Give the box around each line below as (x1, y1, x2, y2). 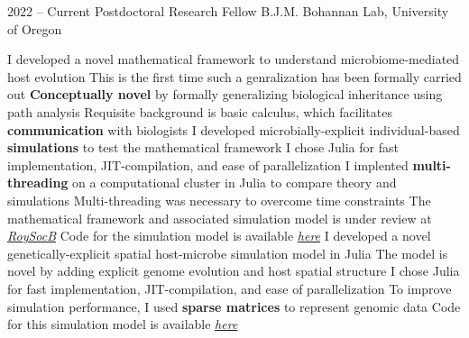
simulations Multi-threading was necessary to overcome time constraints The (7, 190, 431, 209)
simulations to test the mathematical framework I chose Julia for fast (7, 138, 399, 157)
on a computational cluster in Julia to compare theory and (72, 173, 397, 192)
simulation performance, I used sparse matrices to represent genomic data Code (7, 297, 461, 315)
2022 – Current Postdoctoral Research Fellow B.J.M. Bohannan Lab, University (7, 2, 449, 20)
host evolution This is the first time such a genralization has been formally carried (7, 67, 462, 86)
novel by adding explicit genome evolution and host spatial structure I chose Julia (7, 261, 460, 280)
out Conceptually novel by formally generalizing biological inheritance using (7, 85, 443, 104)
